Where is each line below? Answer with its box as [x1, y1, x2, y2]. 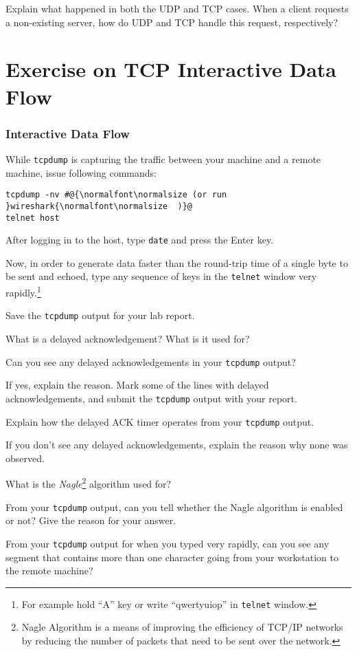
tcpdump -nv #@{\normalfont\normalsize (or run [5, 190, 227, 200]
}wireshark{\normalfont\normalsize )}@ [5, 201, 193, 211]
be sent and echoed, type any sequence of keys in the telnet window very [5, 269, 317, 283]
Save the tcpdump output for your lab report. [5, 308, 195, 323]
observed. [5, 450, 45, 465]
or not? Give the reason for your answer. [5, 513, 176, 528]
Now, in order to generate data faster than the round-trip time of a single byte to [5, 255, 348, 270]
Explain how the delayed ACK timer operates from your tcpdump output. [5, 414, 314, 428]
